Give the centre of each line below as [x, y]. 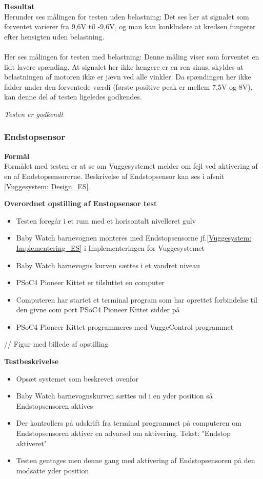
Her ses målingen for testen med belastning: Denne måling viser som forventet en [132, 56]
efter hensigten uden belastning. [54, 36]
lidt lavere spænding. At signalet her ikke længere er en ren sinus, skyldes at [124, 66]
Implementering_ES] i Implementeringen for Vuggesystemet [110, 247]
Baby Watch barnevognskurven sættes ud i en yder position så [114, 396]
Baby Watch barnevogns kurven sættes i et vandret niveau [108, 265]
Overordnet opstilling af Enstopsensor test [81, 203]
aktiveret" [32, 443]
